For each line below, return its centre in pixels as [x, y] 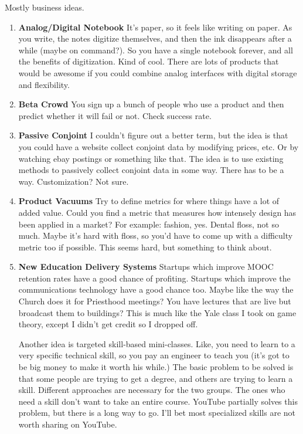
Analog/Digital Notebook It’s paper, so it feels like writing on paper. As [155, 27]
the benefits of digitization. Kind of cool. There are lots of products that [149, 61]
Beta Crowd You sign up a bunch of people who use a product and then [151, 104]
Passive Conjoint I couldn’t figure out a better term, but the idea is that [153, 135]
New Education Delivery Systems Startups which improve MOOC [146, 267]
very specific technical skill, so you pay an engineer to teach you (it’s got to [154, 355]
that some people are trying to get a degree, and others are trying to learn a [156, 378]
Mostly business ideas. [45, 7]
